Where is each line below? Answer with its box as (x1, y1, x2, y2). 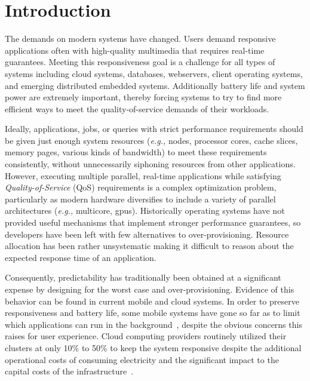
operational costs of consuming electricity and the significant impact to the (5, 353, 279, 365)
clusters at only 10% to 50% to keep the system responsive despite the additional (5, 341, 302, 354)
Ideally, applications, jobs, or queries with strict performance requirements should (5, 122, 303, 135)
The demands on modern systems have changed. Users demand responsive (5, 32, 276, 45)
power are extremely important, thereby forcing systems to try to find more (5, 91, 282, 103)
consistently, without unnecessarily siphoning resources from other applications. (5, 158, 296, 170)
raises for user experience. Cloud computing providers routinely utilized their (5, 330, 287, 342)
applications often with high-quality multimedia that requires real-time (5, 44, 265, 56)
